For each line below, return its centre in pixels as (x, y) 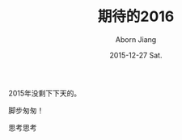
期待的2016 (136, 17)
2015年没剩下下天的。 (45, 93)
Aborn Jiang (136, 39)
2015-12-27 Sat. (136, 55)
